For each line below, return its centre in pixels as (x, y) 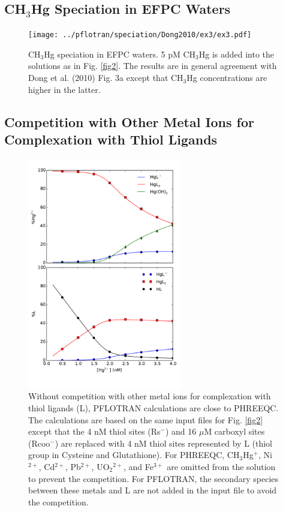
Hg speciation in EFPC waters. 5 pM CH (120, 54)
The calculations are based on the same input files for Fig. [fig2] (146, 419)
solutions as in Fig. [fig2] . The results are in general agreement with (153, 66)
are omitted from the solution (221, 466)
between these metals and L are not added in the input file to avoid (153, 490)
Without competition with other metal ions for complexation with (150, 396)
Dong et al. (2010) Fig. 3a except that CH (106, 78)
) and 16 (181, 431)
